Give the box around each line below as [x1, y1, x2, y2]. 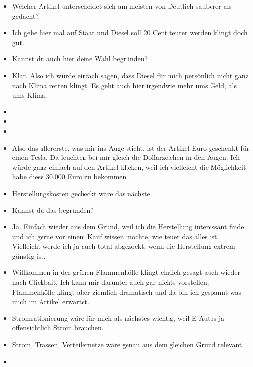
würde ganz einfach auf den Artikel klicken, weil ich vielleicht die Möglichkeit [12, 161, 246, 172]
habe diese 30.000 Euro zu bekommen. [12, 171, 128, 182]
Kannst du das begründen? [12, 205, 94, 215]
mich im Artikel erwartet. [12, 296, 89, 307]
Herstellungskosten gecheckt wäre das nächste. [12, 188, 152, 198]
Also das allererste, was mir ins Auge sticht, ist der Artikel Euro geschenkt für [12, 142, 250, 153]
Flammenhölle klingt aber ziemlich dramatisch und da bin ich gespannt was [12, 286, 242, 297]
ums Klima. [12, 90, 47, 100]
